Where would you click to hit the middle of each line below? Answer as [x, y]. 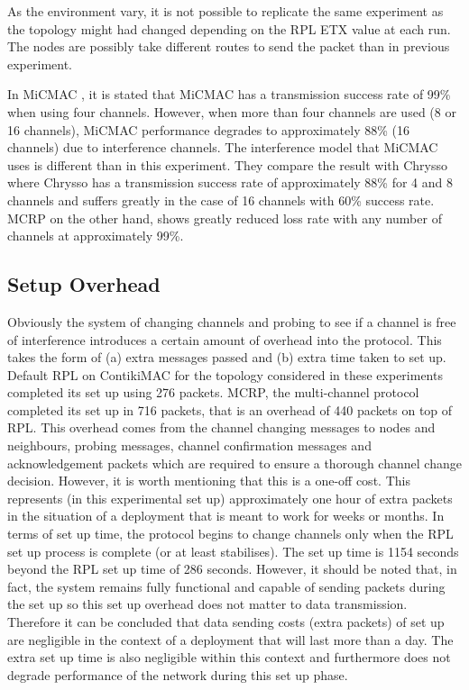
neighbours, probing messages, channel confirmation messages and [189, 445]
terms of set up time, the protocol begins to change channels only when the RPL [230, 534]
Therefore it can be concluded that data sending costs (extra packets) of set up [226, 622]
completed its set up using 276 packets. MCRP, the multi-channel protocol [213, 392]
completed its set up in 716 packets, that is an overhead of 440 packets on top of [230, 409]
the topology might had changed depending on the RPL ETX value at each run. [229, 28]
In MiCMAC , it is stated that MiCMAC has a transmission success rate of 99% [229, 94]
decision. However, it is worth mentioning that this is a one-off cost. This [209, 481]
